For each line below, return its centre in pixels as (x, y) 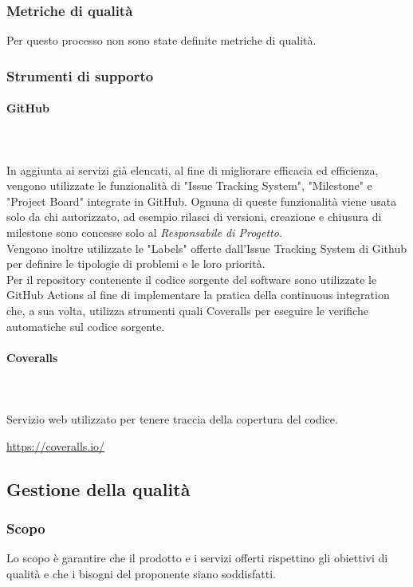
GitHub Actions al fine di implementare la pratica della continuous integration (198, 295)
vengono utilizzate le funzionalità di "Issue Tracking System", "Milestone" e (189, 185)
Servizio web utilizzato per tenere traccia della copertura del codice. (172, 419)
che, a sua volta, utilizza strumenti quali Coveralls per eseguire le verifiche (187, 310)
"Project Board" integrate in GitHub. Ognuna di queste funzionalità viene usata (202, 201)
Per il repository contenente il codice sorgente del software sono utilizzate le (192, 279)
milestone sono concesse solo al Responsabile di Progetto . (144, 232)
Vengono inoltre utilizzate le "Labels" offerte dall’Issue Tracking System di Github (206, 248)
